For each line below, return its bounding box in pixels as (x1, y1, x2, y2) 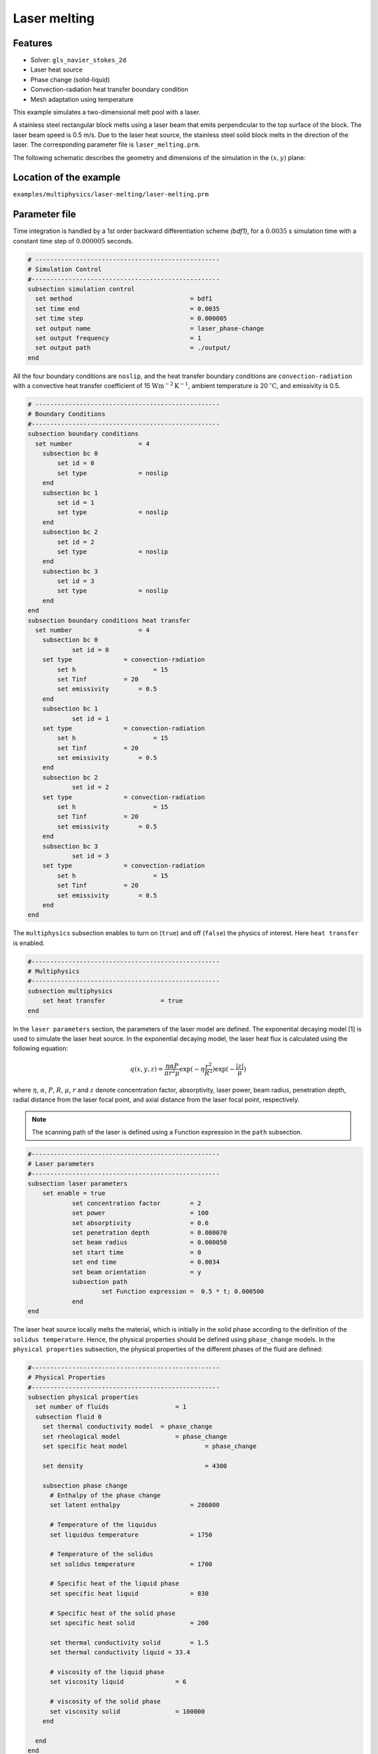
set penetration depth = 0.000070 (71, 1229, 227, 1236)
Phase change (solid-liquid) (30, 75, 111, 83)
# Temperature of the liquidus (50, 1521, 157, 1529)
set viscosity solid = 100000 (50, 1707, 206, 1715)
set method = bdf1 (35, 295, 213, 303)
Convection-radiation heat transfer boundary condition (30, 85, 189, 94)
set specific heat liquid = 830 (50, 1589, 209, 1598)
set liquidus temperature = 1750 (50, 1530, 213, 1539)
